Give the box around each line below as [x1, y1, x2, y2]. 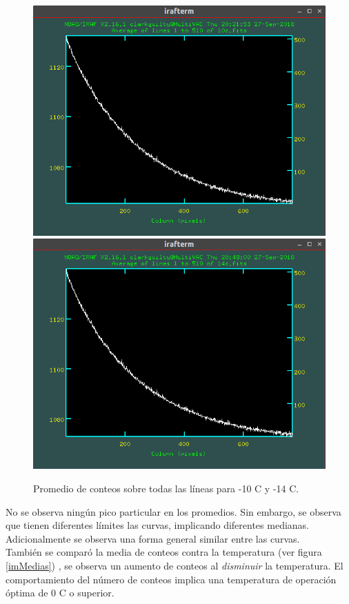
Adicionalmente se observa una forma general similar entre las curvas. [6, 531, 300, 545]
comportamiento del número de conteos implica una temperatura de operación [6, 572, 337, 586]
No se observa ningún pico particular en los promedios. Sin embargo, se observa [6, 504, 341, 519]
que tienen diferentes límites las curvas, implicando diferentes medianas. [6, 518, 310, 532]
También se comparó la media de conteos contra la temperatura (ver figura [6, 545, 322, 559]
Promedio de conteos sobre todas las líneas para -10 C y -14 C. [33, 481, 299, 495]
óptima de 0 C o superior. [6, 585, 114, 600]
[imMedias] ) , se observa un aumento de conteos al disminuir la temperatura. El [6, 558, 343, 572]
